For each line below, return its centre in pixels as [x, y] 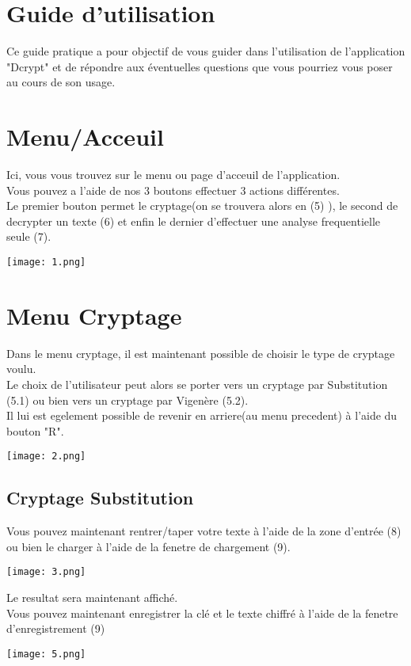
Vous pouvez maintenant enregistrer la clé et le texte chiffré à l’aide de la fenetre [202, 613]
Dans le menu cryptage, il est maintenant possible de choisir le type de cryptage [201, 353]
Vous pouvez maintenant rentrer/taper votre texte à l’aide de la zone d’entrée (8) [204, 531]
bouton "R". [35, 430]
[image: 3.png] [46, 572]
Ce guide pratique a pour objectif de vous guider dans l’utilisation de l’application [206, 51]
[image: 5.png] [46, 654]
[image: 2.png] [46, 457]
